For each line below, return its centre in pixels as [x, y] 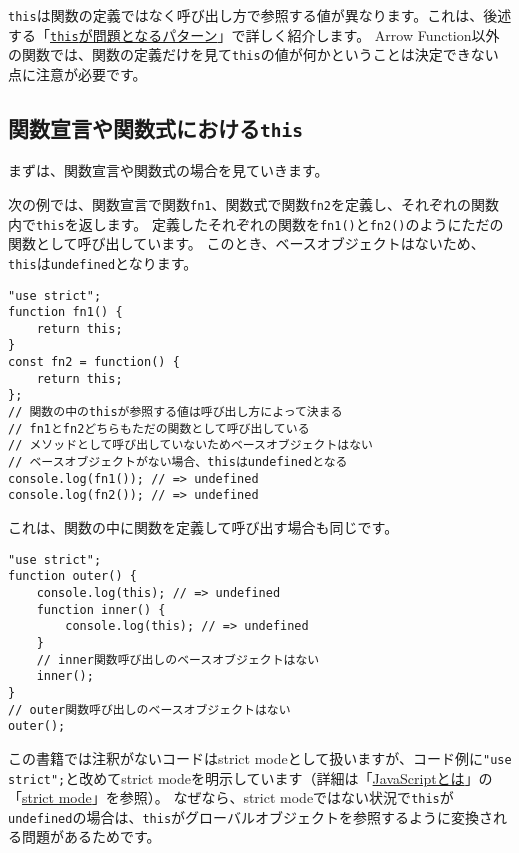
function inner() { [101, 609]
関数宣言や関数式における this [155, 127]
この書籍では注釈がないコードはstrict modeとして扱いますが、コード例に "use [260, 757]
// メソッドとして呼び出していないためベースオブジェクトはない [190, 445]
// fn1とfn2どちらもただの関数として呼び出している [159, 428]
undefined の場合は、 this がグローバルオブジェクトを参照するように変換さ [250, 816]
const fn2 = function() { [94, 362]
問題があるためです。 [91, 836]
